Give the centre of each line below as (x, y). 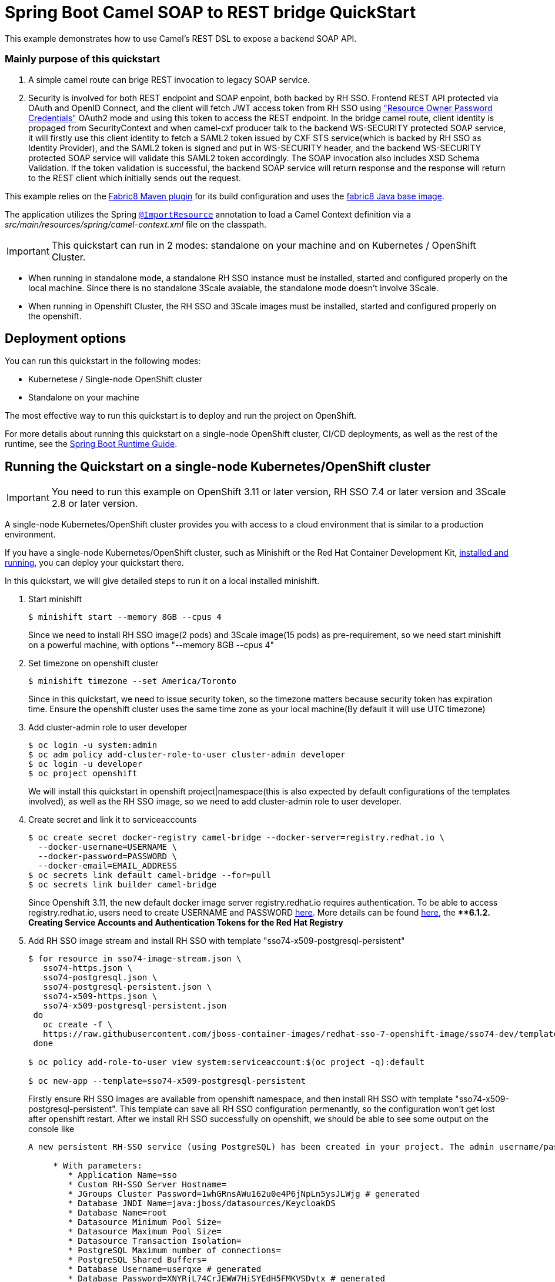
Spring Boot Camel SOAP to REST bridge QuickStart (210, 12)
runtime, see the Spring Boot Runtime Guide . (91, 444)
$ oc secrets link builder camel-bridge (123, 885)
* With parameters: (98, 1166)
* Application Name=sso (122, 1175)
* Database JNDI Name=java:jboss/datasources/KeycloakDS (202, 1203)
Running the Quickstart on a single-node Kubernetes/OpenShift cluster (218, 466)
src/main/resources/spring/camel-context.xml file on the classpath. (136, 224)
